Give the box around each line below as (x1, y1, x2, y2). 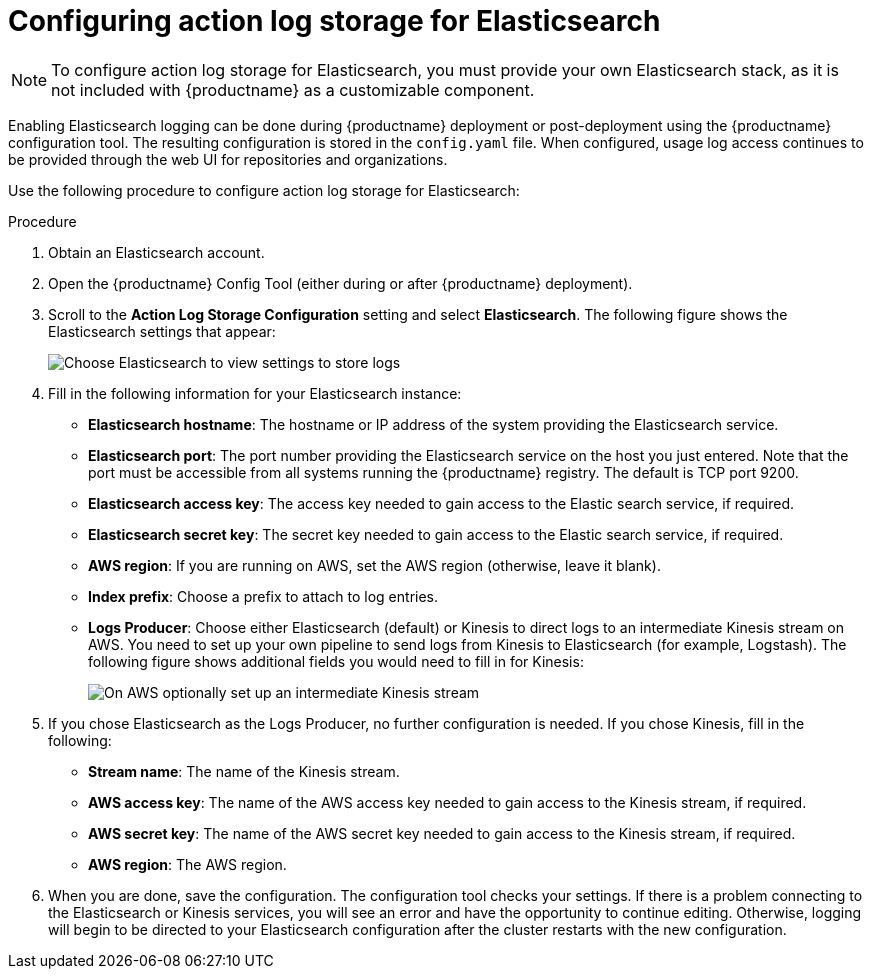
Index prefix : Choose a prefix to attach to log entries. (88, 587, 439, 605)
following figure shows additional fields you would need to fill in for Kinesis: (88, 652, 584, 670)
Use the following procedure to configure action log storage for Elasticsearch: (8, 181, 520, 199)
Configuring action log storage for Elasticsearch (8, 4, 661, 38)
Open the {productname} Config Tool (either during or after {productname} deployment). (48, 274, 633, 292)
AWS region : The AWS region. (88, 855, 287, 873)
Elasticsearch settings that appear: (48, 322, 276, 340)
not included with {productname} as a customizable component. (51, 79, 535, 100)
